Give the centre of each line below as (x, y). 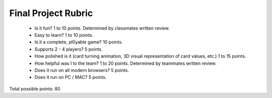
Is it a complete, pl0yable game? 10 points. (79, 42)
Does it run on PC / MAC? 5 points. (71, 77)
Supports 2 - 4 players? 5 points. (69, 49)
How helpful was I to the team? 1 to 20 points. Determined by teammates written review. (125, 63)
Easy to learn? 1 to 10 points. (64, 35)
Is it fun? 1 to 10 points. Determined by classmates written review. (102, 28)
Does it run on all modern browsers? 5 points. (82, 70)
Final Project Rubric (51, 13)
